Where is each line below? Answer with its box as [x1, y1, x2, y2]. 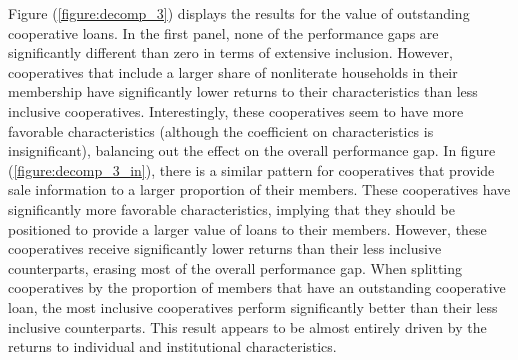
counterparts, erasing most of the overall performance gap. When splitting [8, 257, 463, 278]
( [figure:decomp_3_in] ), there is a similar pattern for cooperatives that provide [8, 159, 495, 180]
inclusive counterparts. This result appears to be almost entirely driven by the [8, 316, 487, 337]
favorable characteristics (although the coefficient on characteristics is [8, 120, 434, 141]
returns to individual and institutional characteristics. [8, 336, 337, 357]
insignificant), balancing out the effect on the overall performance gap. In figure [8, 140, 496, 161]
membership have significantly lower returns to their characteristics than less [8, 81, 478, 102]
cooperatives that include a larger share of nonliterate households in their [8, 61, 458, 82]
